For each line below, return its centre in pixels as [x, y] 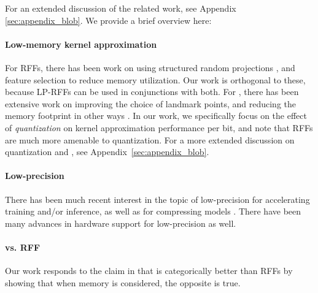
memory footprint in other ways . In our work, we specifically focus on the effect [156, 116]
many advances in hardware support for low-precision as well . [121, 223]
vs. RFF [23, 247]
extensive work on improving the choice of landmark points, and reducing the [150, 103]
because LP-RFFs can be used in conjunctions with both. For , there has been [152, 92]
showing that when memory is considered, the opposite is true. [123, 282]
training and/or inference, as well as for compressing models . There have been [153, 211]
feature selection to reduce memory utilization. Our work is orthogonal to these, [155, 79]
